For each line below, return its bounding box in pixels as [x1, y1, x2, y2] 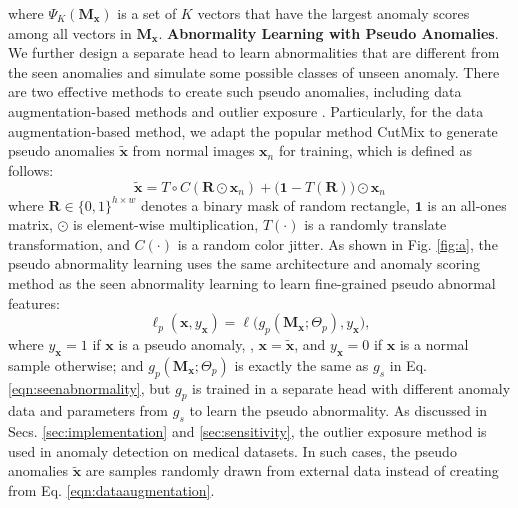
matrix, [8, 214, 53, 235]
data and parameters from [8, 400, 169, 421]
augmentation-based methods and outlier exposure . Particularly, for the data [8, 100, 484, 121]
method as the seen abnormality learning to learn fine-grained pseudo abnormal [8, 272, 496, 293]
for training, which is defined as [278, 140, 473, 161]
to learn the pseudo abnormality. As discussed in [189, 400, 488, 421]
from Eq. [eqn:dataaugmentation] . [8, 479, 215, 500]
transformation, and [8, 233, 130, 254]
